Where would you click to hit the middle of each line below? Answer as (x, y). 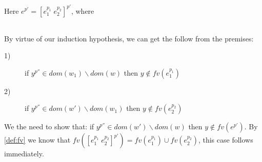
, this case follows (226, 140)
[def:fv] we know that (37, 140)
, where (83, 10)
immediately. (24, 154)
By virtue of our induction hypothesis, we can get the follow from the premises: (129, 38)
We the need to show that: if (49, 126)
